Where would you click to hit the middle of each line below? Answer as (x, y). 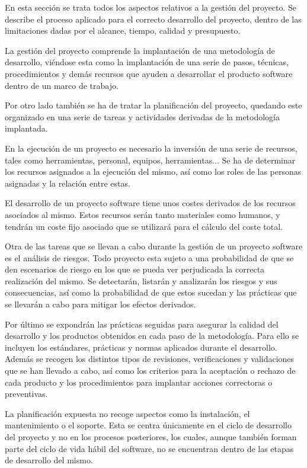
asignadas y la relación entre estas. (68, 183)
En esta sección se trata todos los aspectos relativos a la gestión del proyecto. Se (151, 7)
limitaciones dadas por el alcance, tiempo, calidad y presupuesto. (123, 31)
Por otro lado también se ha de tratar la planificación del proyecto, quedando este (153, 105)
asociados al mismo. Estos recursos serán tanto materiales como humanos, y (143, 214)
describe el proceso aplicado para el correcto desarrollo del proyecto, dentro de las (153, 19)
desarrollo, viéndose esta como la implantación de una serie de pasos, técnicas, (147, 62)
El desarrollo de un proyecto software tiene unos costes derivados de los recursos (150, 203)
